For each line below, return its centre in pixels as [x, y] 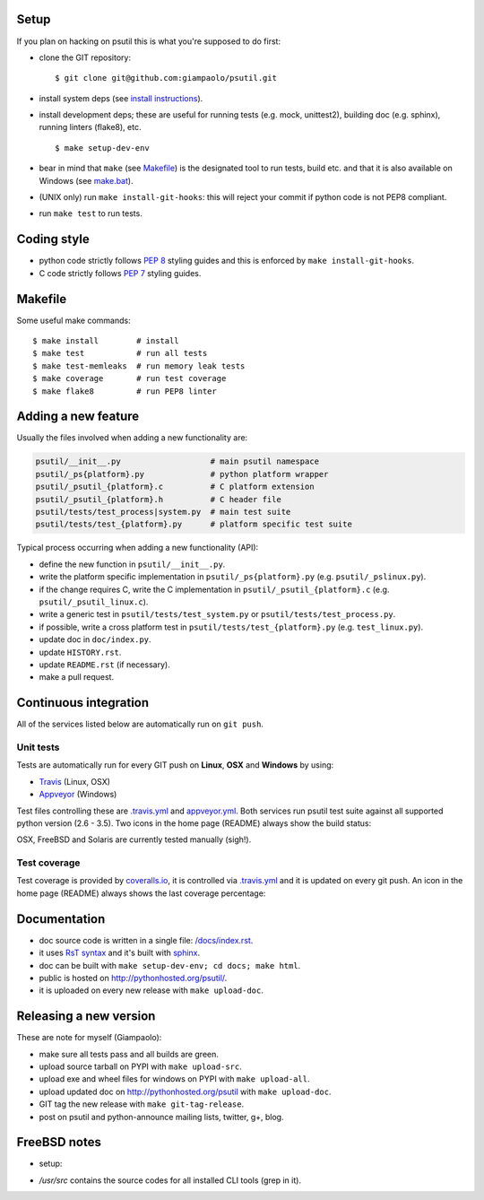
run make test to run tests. [91, 213]
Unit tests [38, 747]
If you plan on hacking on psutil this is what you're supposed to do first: [149, 41]
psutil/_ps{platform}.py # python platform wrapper [182, 474]
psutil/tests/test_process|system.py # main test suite [163, 512]
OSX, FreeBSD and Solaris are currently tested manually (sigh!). [134, 839]
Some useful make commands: [73, 320]
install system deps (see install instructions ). [121, 98]
